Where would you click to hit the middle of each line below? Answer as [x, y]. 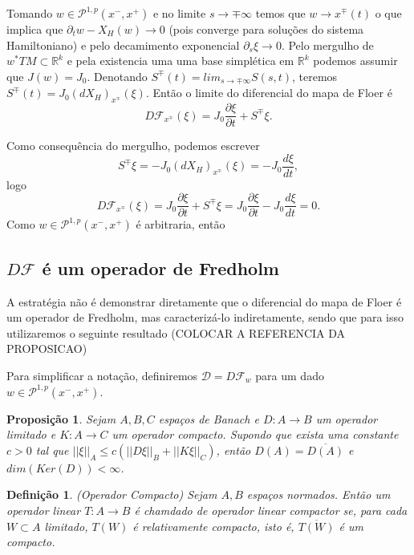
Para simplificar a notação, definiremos [102, 375]
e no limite [179, 13]
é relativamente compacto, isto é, [213, 526]
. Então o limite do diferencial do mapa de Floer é [269, 93]
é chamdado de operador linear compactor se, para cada [271, 510]
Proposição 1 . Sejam [61, 418]
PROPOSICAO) [47, 348]
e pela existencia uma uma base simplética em [181, 61]
